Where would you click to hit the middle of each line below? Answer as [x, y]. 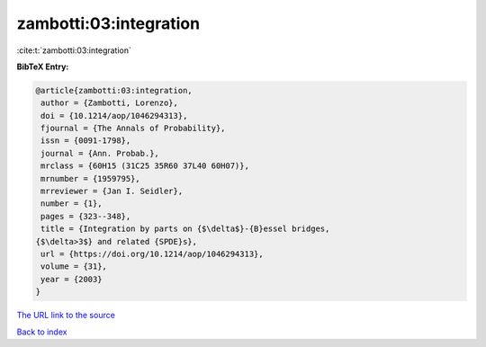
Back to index [42, 332]
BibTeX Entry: [43, 67]
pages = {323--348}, [86, 216]
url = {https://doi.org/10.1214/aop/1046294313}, [153, 254]
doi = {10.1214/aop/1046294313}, [114, 116]
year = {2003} [72, 279]
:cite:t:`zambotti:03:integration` [74, 50]
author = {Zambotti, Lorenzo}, [110, 103]
